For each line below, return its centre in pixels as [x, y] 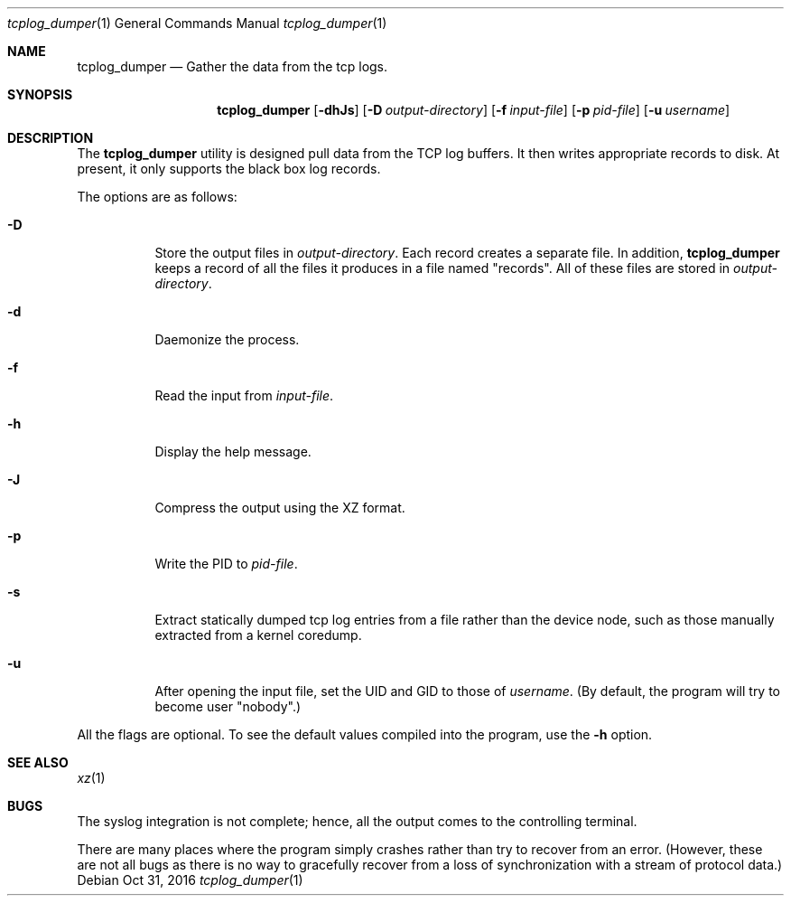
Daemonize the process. [227, 339]
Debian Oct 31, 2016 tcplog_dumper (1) [190, 880]
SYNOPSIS [40, 94]
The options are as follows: [157, 197]
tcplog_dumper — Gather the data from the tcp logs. [233, 66]
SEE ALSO [38, 762]
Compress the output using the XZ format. [280, 508]
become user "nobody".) [228, 706]
